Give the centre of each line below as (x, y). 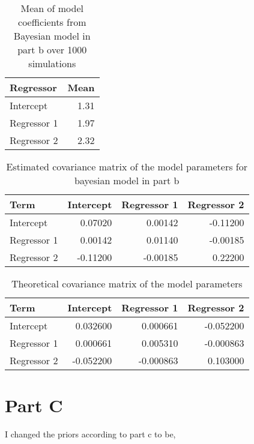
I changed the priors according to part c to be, (90, 434)
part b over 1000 (52, 49)
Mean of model (52, 8)
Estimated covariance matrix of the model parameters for (127, 166)
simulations (52, 63)
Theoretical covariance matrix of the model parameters (127, 283)
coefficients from (52, 22)
